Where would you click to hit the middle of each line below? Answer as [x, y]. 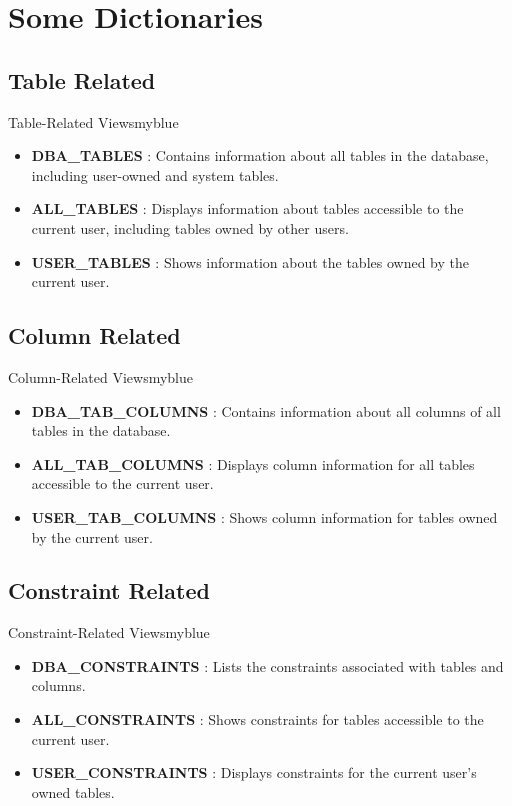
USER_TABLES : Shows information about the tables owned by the [250, 261]
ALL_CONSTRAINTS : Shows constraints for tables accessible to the [257, 719]
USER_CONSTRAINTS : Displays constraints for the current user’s [254, 772]
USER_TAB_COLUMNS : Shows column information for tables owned [264, 516]
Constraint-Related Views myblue [109, 632]
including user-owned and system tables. [155, 174]
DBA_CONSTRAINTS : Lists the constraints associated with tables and [267, 665]
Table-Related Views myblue [93, 121]
